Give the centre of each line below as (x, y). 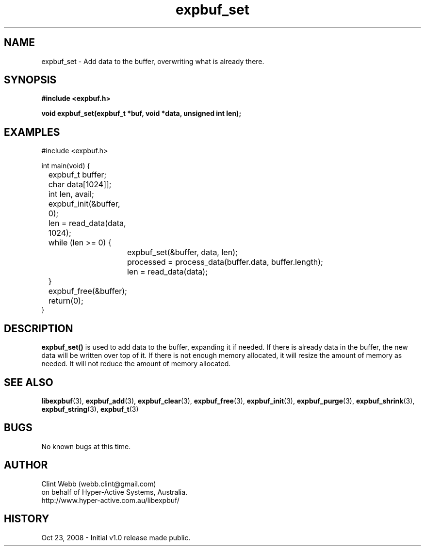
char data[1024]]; (80, 185)
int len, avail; (71, 194)
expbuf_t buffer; (77, 175)
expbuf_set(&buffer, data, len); (182, 252)
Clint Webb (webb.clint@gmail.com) (99, 484)
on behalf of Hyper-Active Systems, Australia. (114, 492)
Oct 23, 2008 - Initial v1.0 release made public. (116, 537)
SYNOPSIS (30, 80)
